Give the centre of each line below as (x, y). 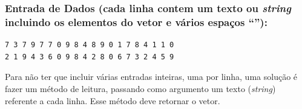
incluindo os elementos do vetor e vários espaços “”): (136, 21)
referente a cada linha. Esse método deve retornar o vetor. (113, 100)
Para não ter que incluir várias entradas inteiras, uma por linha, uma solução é (151, 77)
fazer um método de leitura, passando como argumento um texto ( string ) (140, 88)
